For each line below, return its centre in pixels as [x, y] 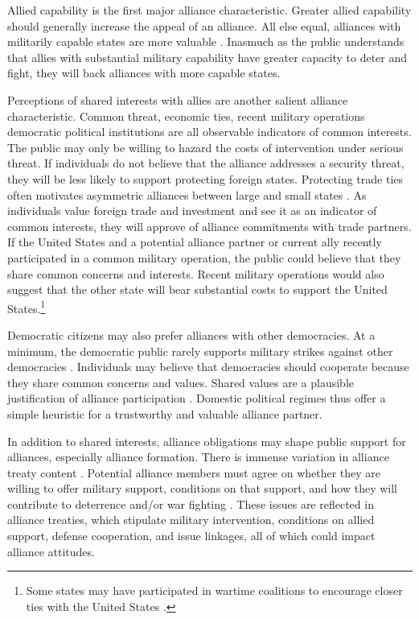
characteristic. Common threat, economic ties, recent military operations [186, 116]
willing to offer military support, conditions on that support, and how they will [203, 488]
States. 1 [27, 307]
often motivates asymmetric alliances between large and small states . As [187, 194]
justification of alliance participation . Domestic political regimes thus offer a [197, 398]
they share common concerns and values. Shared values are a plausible [181, 382]
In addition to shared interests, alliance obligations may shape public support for [207, 441]
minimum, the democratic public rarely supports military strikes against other [200, 351]
